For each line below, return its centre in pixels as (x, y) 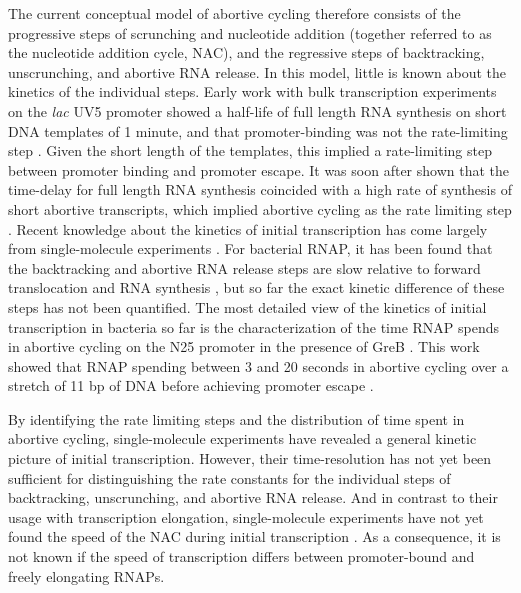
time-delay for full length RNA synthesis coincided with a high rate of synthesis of (260, 189)
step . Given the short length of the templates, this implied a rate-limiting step (250, 150)
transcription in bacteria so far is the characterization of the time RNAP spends (254, 326)
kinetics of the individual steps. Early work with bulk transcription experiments (252, 91)
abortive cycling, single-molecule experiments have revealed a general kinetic (242, 438)
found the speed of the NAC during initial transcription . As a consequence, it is (254, 536)
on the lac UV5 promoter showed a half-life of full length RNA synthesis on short (257, 110)
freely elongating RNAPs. (86, 575)
